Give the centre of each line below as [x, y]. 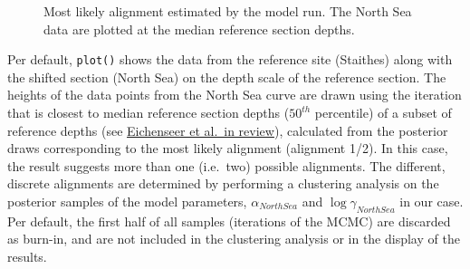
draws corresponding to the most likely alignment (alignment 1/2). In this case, [228, 148]
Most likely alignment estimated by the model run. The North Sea [228, 11]
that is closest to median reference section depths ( [149, 113]
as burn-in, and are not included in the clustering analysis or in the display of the [234, 239]
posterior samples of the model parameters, [127, 201]
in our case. [432, 201]
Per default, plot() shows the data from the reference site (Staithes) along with [230, 59]
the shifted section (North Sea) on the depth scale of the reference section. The [227, 77]
